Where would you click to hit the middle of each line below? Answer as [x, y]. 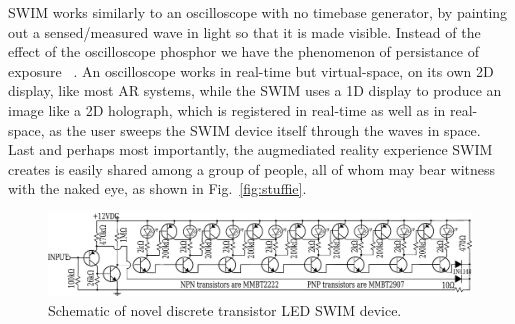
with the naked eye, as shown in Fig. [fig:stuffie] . [157, 188]
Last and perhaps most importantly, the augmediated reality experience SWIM [250, 149]
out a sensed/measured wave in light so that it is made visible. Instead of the [244, 31]
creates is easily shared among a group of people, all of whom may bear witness [252, 168]
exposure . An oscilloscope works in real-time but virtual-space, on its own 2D [251, 70]
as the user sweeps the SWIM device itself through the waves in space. [265, 129]
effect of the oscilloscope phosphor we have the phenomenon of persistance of [243, 51]
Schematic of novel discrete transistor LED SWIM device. [225, 309]
